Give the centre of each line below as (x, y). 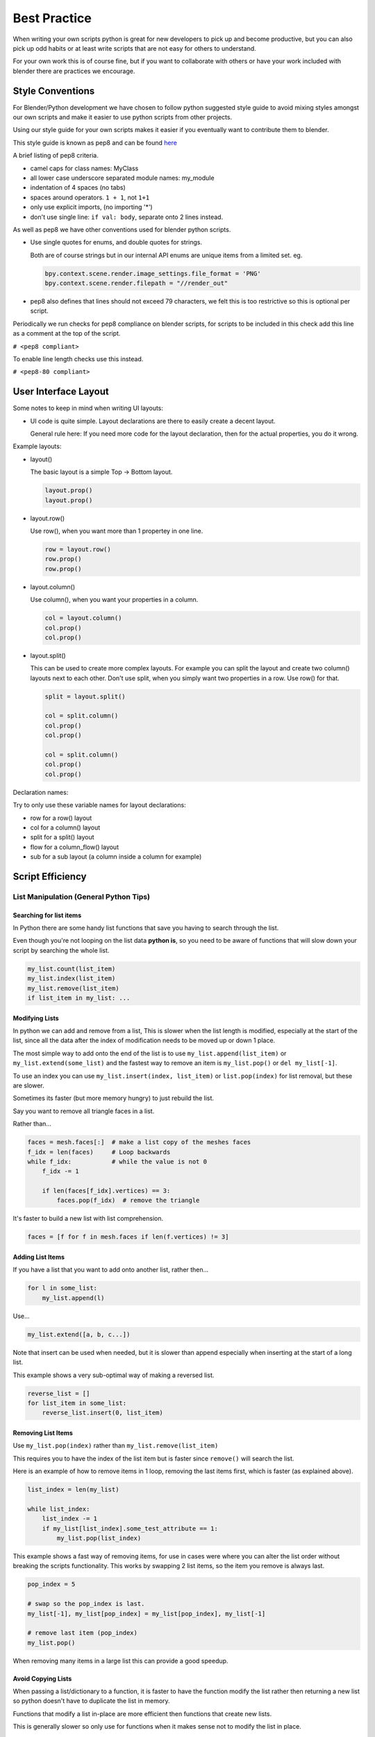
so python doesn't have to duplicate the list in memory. (91, 1701)
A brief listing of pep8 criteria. (56, 156)
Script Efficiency (50, 876)
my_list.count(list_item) (72, 969)
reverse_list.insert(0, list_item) (102, 1413)
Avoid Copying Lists (42, 1679)
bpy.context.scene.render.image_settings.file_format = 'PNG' (153, 273)
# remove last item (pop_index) (83, 1633)
